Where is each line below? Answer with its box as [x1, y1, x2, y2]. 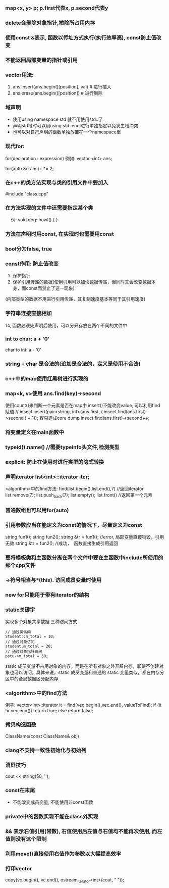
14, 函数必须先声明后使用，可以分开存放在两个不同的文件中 [5, 322, 128, 328]
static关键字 [5, 606, 35, 613]
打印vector [5, 865, 32, 872]
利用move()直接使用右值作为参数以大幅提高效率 [5, 850, 122, 857]
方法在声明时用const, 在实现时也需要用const [5, 231, 115, 238]
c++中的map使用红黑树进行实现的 [5, 375, 88, 382]
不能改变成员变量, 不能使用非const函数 [12, 799, 93, 805]
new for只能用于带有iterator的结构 [5, 591, 90, 598]
